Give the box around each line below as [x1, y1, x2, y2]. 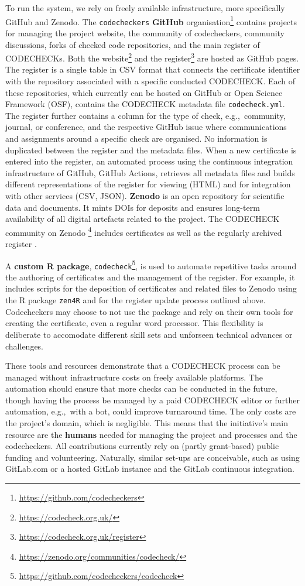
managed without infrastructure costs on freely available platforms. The [5, 371, 263, 383]
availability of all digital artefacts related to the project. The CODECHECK [5, 213, 280, 225]
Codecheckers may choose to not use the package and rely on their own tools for [5, 305, 293, 317]
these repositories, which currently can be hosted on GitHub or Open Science [5, 86, 283, 98]
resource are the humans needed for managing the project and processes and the [5, 428, 297, 440]
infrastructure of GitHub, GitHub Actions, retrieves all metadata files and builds [5, 166, 295, 179]
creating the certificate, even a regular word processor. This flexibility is [5, 317, 263, 329]
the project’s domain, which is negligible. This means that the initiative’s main [5, 417, 289, 429]
